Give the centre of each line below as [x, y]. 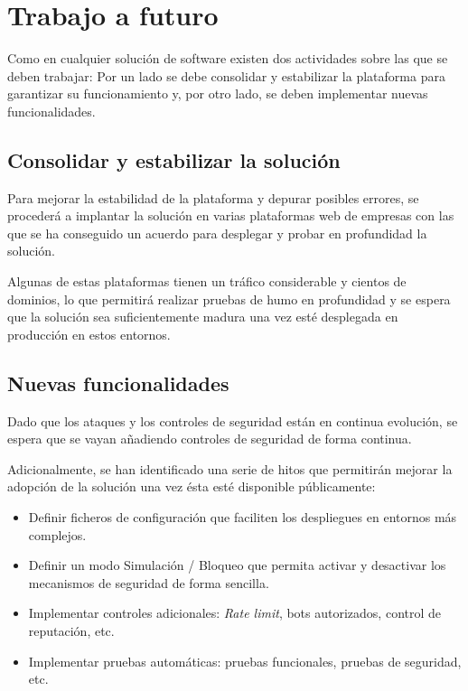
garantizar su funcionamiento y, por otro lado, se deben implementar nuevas [218, 93]
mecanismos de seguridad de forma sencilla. [149, 582]
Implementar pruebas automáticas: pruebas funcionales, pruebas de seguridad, [245, 661]
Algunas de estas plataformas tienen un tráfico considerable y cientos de [207, 281]
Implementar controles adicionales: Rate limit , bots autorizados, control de [235, 613]
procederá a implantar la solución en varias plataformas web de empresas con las [231, 215]
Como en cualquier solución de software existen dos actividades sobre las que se [228, 58]
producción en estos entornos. [89, 334]
